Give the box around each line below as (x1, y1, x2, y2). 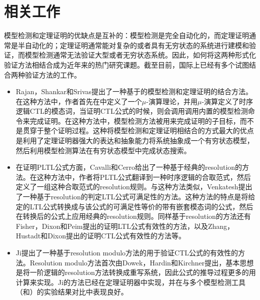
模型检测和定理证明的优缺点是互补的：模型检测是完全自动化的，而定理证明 (4, 30, 249, 41)
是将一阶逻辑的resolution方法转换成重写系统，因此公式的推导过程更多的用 (15, 267, 256, 277)
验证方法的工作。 (24, 69, 81, 80)
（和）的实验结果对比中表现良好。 (15, 286, 128, 297)
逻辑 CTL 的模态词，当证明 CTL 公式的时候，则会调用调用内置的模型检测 (15, 106, 248, 116)
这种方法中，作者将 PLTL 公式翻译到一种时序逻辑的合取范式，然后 (36, 171, 251, 182)
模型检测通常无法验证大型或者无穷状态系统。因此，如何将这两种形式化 (24, 50, 256, 60)
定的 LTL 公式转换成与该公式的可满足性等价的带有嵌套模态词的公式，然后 (15, 201, 253, 211)
